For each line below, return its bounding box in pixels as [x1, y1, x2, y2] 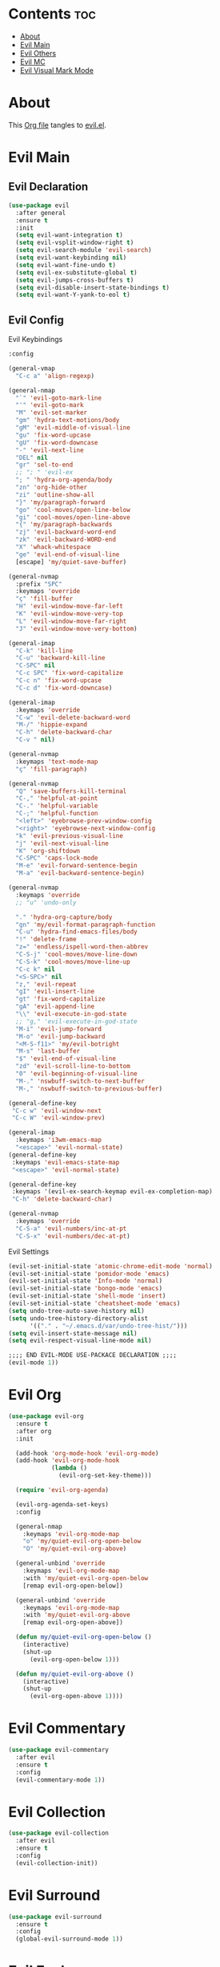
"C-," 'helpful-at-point [15, 795, 98, 803]
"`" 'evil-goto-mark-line [15, 394, 102, 402]
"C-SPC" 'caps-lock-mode [15, 854, 98, 863]
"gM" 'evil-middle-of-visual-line [15, 424, 130, 432]
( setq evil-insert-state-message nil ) [8, 1329, 138, 1337]
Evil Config [8, 313, 64, 327]
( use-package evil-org [8, 1412, 84, 1420]
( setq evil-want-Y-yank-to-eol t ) [15, 291, 130, 299]
